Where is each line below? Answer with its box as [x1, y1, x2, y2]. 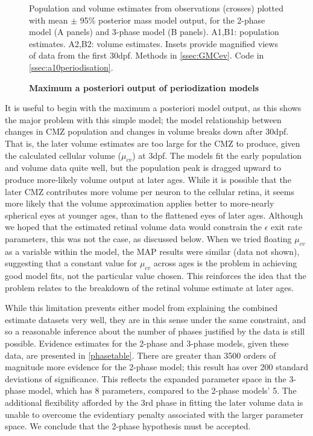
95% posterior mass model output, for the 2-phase [80, 13, 265, 26]
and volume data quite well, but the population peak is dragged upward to [5, 161, 281, 174]
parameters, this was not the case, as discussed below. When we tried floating [5, 232, 292, 245]
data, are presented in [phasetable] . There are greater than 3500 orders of [5, 348, 276, 361]
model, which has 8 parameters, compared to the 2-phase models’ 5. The [28, 384, 297, 397]
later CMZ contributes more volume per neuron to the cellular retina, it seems [5, 185, 294, 197]
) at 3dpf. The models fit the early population [132, 149, 302, 161]
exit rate [271, 220, 302, 233]
